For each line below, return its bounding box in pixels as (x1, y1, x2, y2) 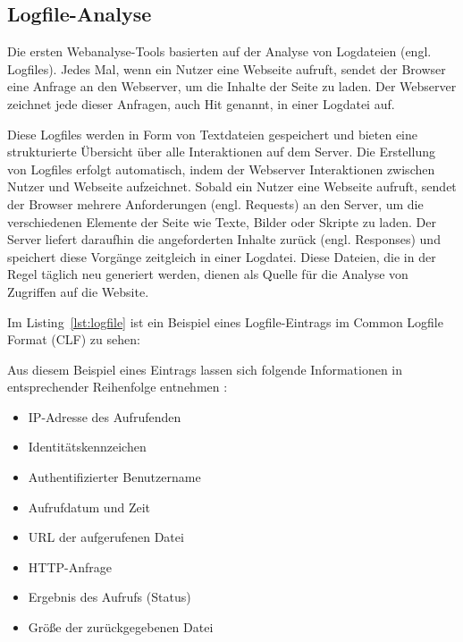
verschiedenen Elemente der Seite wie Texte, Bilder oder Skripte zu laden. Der (7, 212, 436, 231)
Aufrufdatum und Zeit (28, 497, 150, 516)
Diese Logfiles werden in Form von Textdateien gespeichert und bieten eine (7, 124, 418, 143)
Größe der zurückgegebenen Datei (28, 618, 214, 637)
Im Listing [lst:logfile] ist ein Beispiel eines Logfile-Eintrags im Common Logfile (7, 312, 443, 331)
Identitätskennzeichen (28, 437, 147, 456)
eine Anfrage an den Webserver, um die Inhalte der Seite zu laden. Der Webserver (7, 77, 457, 96)
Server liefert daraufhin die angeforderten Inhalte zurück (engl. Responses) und (7, 230, 441, 249)
